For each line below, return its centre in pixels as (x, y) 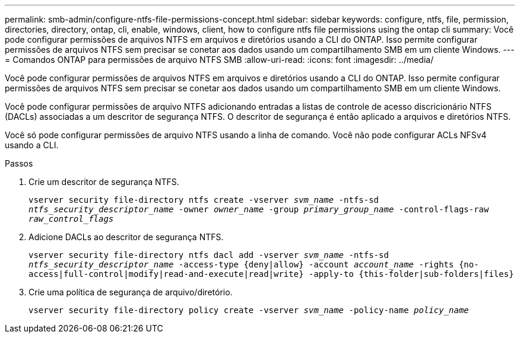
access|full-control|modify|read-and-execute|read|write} (166, 274)
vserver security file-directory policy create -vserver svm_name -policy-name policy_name (249, 310)
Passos (19, 163)
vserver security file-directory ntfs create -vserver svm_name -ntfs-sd (204, 200)
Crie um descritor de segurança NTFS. (104, 182)
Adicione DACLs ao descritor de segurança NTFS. (126, 237)
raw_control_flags (71, 219)
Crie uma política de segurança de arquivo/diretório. (131, 292)
